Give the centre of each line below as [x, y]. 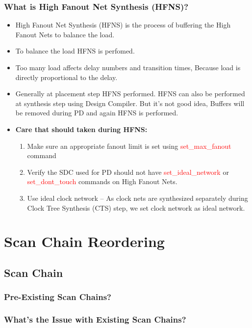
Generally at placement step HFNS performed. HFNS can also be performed [130, 94]
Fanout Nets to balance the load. [65, 34]
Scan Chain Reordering [84, 241]
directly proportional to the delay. [66, 77]
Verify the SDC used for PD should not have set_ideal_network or [128, 172]
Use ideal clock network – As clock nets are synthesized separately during [138, 198]
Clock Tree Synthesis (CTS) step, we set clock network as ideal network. [136, 207]
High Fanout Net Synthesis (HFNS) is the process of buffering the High [123, 25]
